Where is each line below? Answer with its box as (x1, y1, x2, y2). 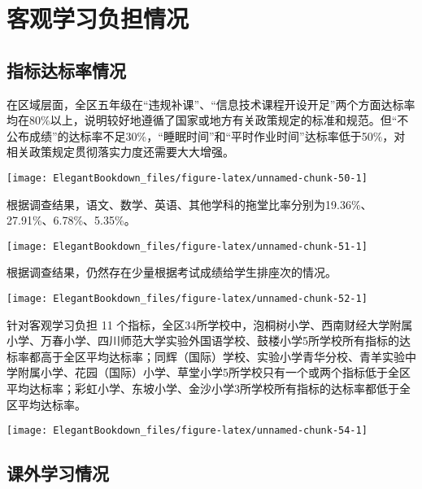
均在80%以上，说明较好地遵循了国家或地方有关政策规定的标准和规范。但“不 (7, 111, 409, 129)
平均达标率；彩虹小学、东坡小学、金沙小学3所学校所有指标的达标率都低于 (7, 380, 399, 397)
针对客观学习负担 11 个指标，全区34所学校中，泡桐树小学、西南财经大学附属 (7, 316, 413, 333)
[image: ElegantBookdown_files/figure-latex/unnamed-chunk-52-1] (7, 293, 368, 305)
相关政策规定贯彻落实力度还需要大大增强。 (7, 143, 234, 160)
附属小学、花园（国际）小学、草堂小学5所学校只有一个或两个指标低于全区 (17, 364, 411, 381)
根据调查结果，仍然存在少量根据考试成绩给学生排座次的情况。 (7, 264, 337, 281)
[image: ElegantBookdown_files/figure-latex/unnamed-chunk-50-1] (7, 172, 368, 184)
